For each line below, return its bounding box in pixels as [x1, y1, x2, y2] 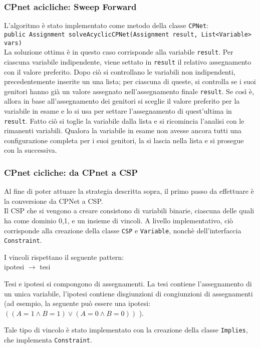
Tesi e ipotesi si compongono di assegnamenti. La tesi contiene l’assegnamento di [4, 278, 252, 289]
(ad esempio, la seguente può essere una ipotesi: [4, 298, 151, 308]
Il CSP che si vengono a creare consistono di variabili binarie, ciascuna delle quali [4, 205, 254, 216]
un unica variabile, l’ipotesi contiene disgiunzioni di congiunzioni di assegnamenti [4, 288, 253, 298]
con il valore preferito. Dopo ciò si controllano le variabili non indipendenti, [4, 66, 235, 77]
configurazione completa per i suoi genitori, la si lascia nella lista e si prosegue [4, 135, 244, 145]
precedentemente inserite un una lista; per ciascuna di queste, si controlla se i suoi [4, 76, 256, 87]
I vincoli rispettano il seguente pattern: [4, 251, 124, 262]
